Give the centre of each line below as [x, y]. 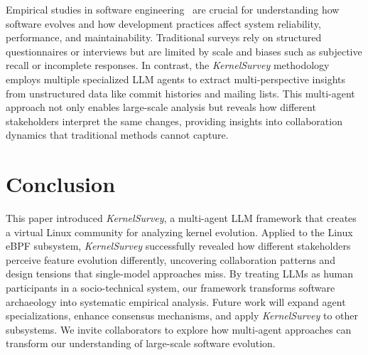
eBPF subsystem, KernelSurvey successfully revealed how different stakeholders [178, 246]
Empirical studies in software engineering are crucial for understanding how [173, 9]
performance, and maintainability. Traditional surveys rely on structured [164, 37]
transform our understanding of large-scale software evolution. [141, 343]
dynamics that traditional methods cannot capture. [117, 135]
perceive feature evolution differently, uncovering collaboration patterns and [171, 259]
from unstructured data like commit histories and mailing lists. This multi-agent [180, 93]
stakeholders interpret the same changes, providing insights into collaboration [174, 121]
